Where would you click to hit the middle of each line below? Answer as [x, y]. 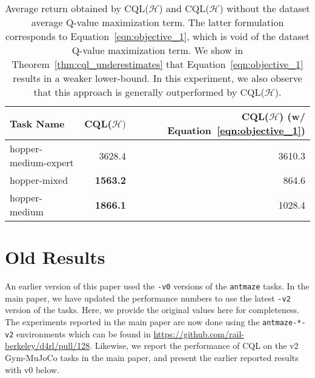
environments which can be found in [83, 333]
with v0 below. [32, 369]
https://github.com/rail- [199, 333]
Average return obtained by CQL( [77, 8]
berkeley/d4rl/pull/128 [48, 346]
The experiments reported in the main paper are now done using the [132, 322]
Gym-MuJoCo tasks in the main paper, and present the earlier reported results [152, 357]
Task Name [37, 123]
